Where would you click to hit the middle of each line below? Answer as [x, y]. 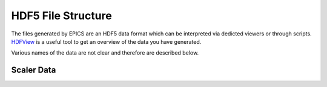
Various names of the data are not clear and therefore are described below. [105, 53]
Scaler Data [34, 70]
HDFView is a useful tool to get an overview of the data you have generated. [106, 41]
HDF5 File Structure [61, 16]
